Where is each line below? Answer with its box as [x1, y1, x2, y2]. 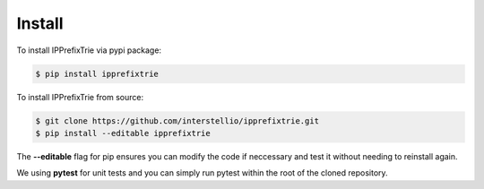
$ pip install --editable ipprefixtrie [35, 128, 211, 138]
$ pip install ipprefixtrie [35, 68, 159, 79]
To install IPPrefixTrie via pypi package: [16, 45, 161, 56]
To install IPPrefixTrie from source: [16, 91, 143, 102]
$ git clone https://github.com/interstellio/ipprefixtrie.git [35, 116, 320, 125]
